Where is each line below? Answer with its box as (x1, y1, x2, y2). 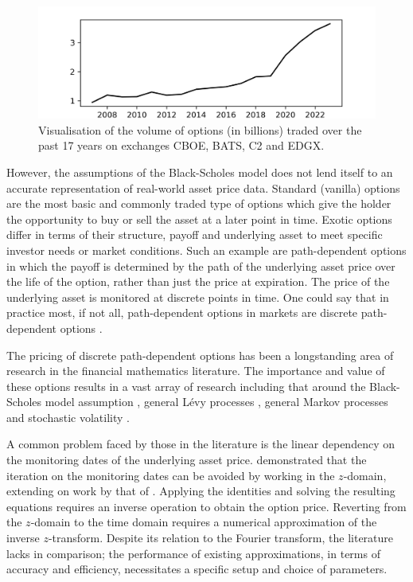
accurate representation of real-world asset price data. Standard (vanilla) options (6, 179, 400, 196)
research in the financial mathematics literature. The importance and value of (6, 362, 385, 379)
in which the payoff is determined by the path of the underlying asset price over (6, 257, 395, 274)
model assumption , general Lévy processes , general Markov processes (45, 393, 388, 410)
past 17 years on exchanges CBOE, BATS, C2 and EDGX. (38, 137, 325, 154)
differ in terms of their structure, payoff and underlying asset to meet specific (6, 226, 383, 243)
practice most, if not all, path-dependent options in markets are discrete (6, 304, 358, 321)
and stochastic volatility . (6, 408, 130, 425)
